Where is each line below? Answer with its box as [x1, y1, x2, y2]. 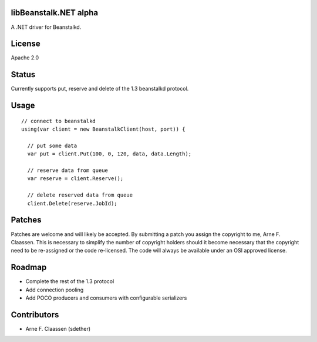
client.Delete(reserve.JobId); [27, 200, 117, 207]
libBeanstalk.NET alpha [11, 8, 99, 18]
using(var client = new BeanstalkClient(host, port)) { [21, 126, 186, 132]
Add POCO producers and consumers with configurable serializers [25, 294, 187, 301]
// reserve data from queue [27, 167, 109, 174]
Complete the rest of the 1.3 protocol [25, 278, 114, 285]
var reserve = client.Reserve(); [27, 175, 124, 182]
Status [11, 69, 36, 79]
